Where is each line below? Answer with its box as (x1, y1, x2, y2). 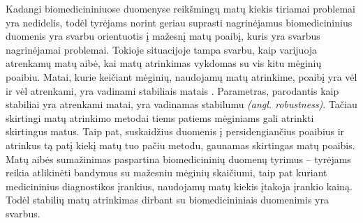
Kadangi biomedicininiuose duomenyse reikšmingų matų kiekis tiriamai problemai (6, 1, 355, 15)
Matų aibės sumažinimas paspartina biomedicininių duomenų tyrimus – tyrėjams (6, 151, 351, 166)
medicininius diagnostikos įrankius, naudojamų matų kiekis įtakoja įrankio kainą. (6, 178, 353, 193)
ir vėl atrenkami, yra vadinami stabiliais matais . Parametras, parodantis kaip (6, 83, 339, 98)
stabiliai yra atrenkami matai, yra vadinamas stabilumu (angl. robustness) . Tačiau (6, 97, 357, 111)
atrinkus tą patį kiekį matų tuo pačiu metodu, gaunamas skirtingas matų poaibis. (6, 137, 355, 152)
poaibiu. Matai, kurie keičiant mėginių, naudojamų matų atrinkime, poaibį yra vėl (6, 69, 357, 84)
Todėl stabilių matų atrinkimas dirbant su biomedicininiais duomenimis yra (6, 192, 329, 207)
